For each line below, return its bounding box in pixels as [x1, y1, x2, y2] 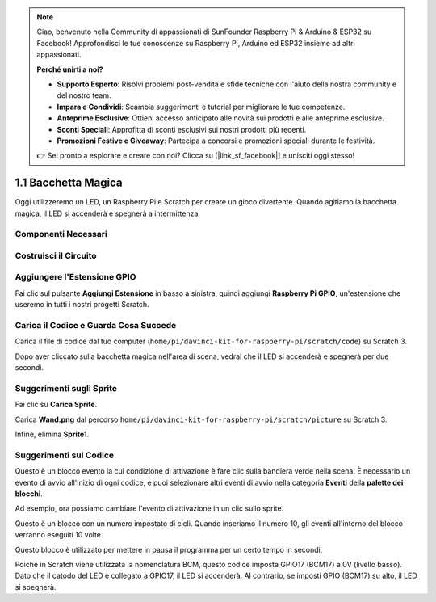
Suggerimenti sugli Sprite [15, 382, 117, 394]
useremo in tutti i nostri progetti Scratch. [15, 300, 149, 309]
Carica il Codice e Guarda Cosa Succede [15, 320, 177, 331]
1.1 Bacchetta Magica [15, 176, 123, 190]
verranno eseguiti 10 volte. [15, 530, 103, 540]
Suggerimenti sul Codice [15, 449, 115, 461]
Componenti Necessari [15, 229, 108, 240]
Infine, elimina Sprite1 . [15, 429, 90, 440]
